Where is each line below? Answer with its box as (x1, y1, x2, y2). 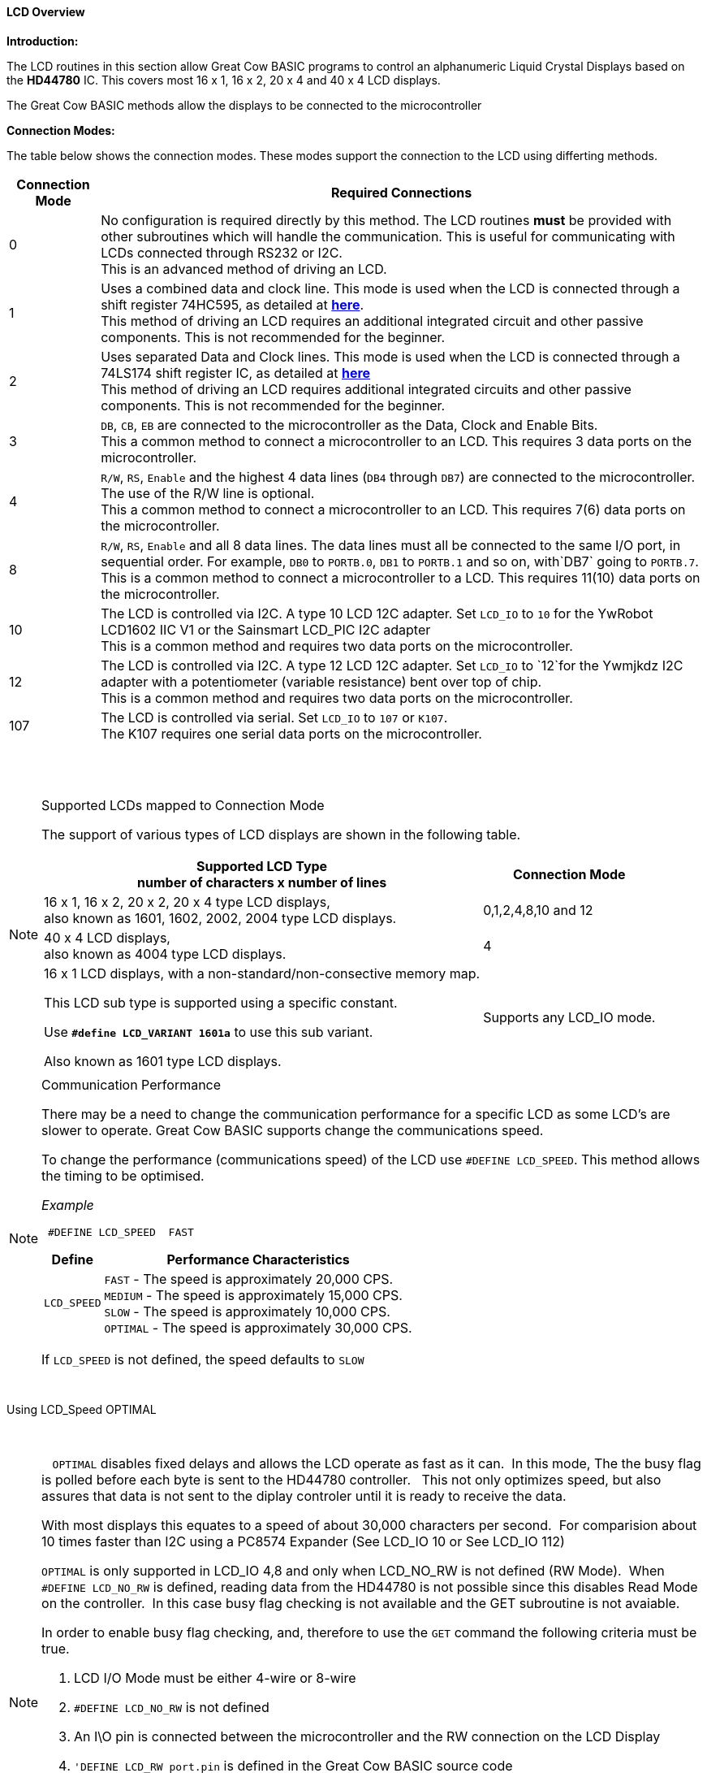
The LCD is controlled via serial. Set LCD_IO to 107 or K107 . (101, 709, 448, 726)
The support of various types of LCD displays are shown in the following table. (41, 826, 521, 843)
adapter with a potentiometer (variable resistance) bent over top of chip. (101, 673, 542, 690)
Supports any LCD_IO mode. (483, 1008, 656, 1025)
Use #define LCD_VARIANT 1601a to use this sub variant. (44, 1023, 373, 1040)
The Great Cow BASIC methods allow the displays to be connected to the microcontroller (6, 98, 482, 112)
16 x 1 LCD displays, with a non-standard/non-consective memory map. (44, 965, 481, 982)
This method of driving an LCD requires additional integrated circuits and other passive (101, 380, 632, 397)
